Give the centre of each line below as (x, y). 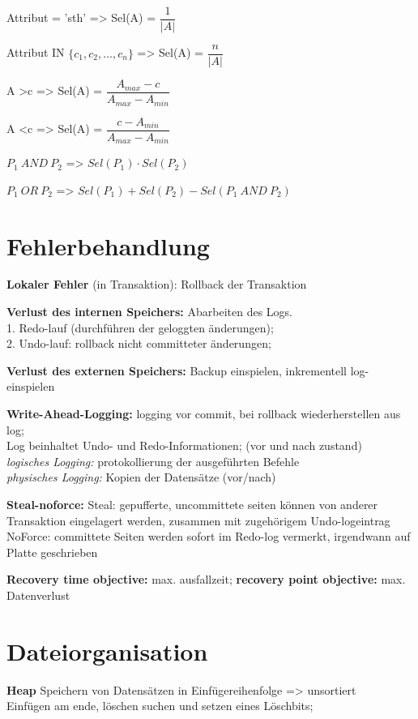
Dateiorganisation (107, 651)
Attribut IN (36, 52)
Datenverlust (38, 595)
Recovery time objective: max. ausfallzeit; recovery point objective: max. (206, 579)
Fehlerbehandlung (108, 245)
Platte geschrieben (52, 552)
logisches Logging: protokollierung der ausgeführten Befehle (153, 461)
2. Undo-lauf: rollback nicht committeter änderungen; (139, 343)
